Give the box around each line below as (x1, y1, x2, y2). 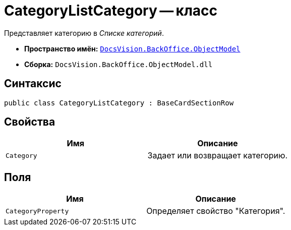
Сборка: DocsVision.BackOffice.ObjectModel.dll (24, 60, 213, 69)
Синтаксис (4, 77, 62, 90)
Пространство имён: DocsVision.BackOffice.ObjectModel (24, 44, 241, 53)
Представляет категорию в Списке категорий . (4, 28, 164, 37)
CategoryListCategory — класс (4, 2, 218, 19)
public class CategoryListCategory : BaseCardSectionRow (4, 98, 234, 107)
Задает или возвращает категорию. (147, 150, 288, 161)
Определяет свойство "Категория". (146, 206, 285, 216)
